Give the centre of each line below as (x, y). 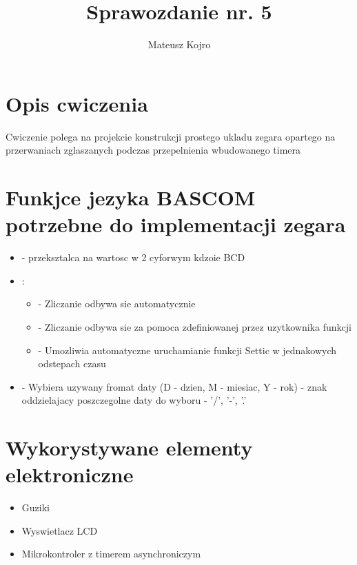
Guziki (35, 507)
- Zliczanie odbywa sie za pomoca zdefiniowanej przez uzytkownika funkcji (195, 326)
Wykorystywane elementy (129, 448)
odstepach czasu (72, 363)
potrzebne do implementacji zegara (176, 224)
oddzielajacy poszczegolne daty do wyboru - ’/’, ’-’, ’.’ (134, 400)
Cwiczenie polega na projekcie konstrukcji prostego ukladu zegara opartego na (171, 136)
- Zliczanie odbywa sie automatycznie (117, 304)
